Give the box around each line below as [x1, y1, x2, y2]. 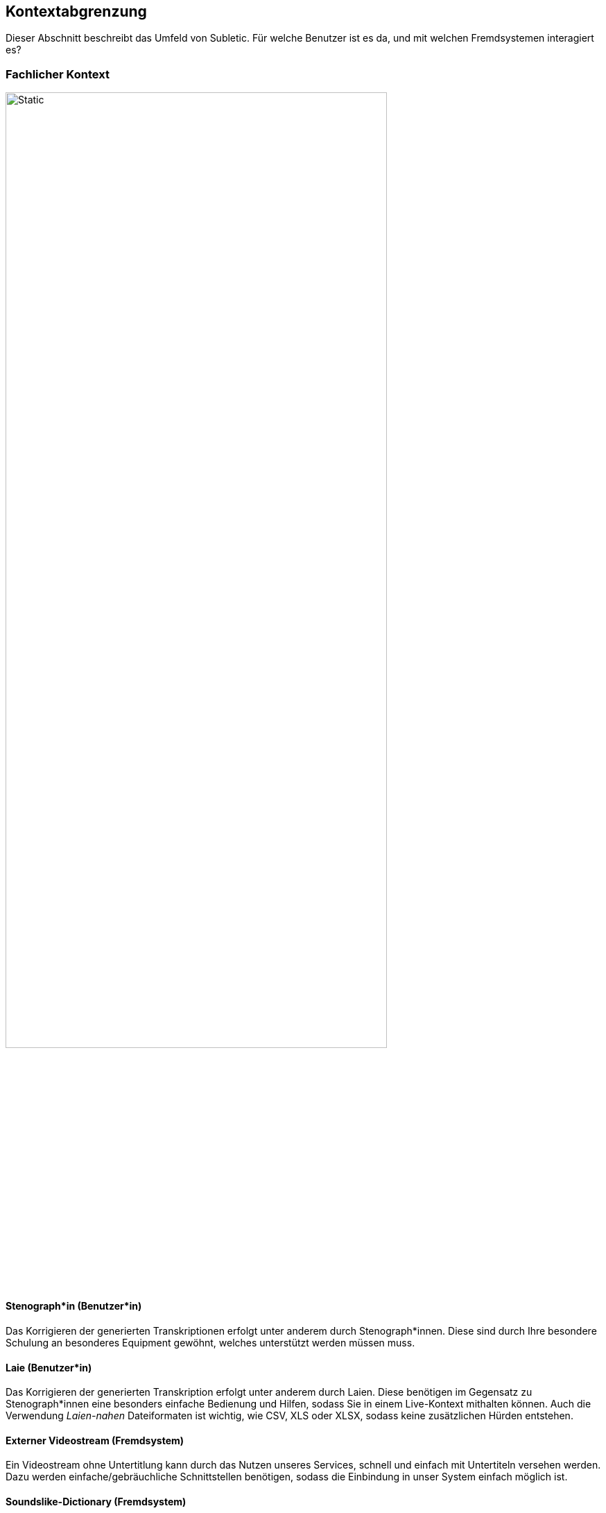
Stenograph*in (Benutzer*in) [6, 1300, 142, 1312]
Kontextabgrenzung [6, 3, 147, 20]
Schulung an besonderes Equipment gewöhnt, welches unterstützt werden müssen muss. [6, 1336, 415, 1349]
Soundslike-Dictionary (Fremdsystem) [6, 1496, 187, 1508]
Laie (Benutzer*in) [6, 1361, 92, 1373]
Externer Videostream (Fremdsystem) [6, 1434, 184, 1446]
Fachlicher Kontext [6, 67, 110, 81]
